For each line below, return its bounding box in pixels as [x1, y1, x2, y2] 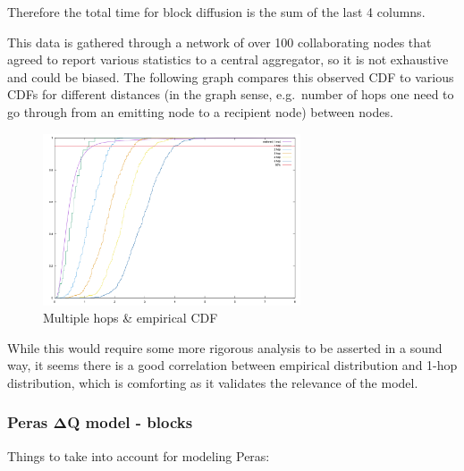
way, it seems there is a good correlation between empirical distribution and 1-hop [7, 356, 458, 374]
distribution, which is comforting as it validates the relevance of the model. [7, 373, 418, 391]
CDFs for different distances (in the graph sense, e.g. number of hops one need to [7, 85, 454, 104]
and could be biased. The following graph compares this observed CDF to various [7, 67, 454, 86]
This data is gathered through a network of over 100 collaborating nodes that [7, 32, 432, 51]
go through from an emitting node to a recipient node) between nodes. [7, 102, 393, 121]
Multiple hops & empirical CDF [43, 308, 218, 327]
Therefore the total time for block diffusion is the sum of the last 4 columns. [7, 3, 426, 21]
